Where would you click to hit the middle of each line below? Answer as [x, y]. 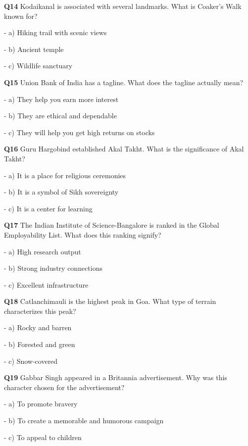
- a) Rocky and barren [38, 327]
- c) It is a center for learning [48, 208]
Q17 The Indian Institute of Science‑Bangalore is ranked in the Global [112, 225]
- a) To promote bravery [41, 404]
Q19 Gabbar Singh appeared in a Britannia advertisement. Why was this [116, 377]
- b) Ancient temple [34, 49]
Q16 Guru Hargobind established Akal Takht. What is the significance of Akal [124, 149]
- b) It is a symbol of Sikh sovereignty [61, 192]
